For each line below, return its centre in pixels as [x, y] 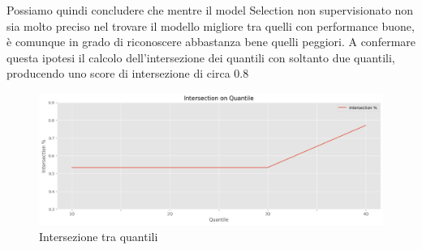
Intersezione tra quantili [99, 236]
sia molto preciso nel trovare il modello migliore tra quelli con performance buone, [211, 25]
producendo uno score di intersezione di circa [118, 73]
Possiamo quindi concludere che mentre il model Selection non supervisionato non [210, 10]
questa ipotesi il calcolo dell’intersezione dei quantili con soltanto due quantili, [201, 57]
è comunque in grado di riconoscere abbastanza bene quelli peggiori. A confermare [211, 42]
